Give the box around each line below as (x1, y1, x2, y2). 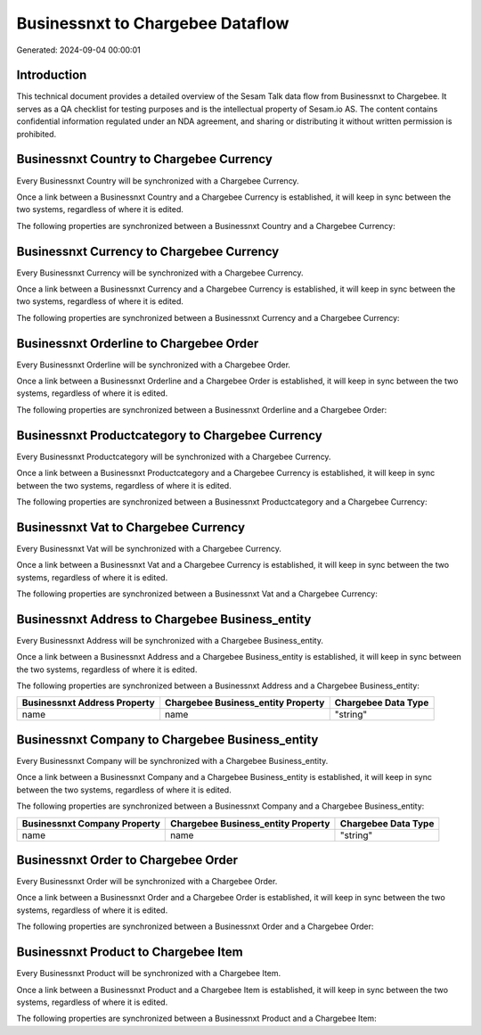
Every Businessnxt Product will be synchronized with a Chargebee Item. (16, 968, 281, 979)
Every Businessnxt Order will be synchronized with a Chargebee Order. (16, 876, 278, 887)
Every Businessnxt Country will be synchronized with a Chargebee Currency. (16, 175, 299, 186)
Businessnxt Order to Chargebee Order (16, 852, 238, 867)
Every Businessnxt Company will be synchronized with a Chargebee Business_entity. (16, 756, 329, 766)
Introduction (16, 68, 87, 83)
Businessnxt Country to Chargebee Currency (16, 152, 273, 167)
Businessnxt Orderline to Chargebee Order (16, 335, 259, 351)
